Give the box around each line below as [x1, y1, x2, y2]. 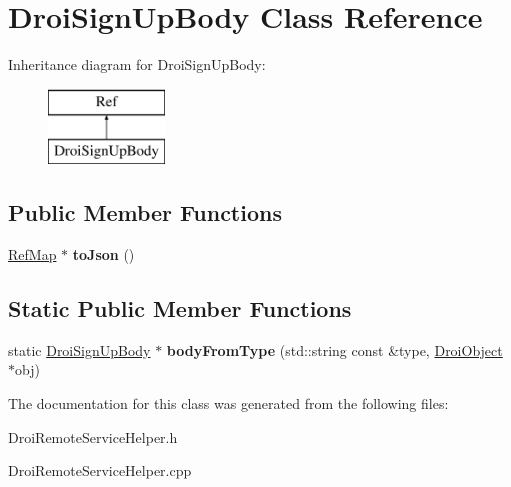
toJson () [72, 244, 135, 265]
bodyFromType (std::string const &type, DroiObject [166, 339, 503, 360]
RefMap [8, 244, 57, 265]
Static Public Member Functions [8, 293, 352, 324]
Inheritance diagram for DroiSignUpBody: [8, 54, 266, 75]
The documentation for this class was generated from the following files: [8, 393, 449, 414]
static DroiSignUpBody [8, 339, 151, 360]
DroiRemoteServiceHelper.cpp [8, 460, 192, 481]
